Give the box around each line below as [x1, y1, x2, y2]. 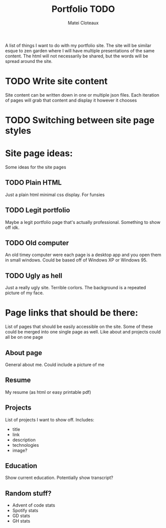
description [12, 437, 36, 443]
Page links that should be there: [5, 307, 138, 318]
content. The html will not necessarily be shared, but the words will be [5, 53, 149, 59]
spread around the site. [5, 58, 53, 64]
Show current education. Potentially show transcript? [5, 475, 113, 481]
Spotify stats [12, 508, 39, 514]
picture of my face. [5, 290, 44, 296]
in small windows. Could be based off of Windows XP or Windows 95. [5, 257, 148, 263]
